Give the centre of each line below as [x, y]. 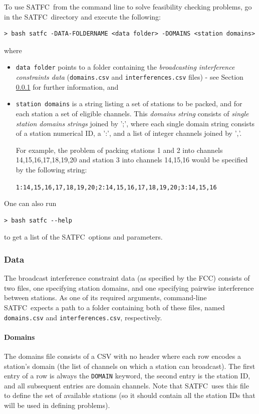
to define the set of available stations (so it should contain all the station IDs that [130, 395]
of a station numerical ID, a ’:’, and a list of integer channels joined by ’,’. [129, 133]
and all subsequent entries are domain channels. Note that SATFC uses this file [126, 385]
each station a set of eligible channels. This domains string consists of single [132, 113]
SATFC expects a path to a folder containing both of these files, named [114, 307]
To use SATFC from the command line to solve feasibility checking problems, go [128, 7]
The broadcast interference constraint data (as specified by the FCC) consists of [127, 278]
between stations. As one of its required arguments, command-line [105, 297]
